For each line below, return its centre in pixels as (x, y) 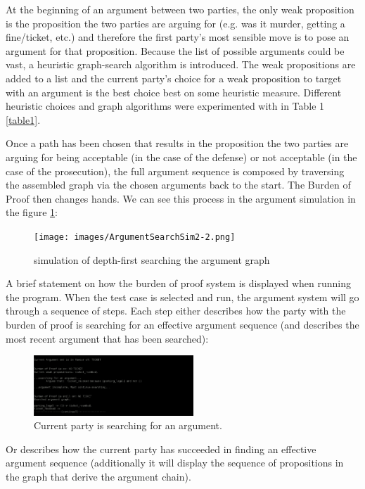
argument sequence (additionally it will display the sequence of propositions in (175, 463)
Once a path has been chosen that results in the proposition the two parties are (177, 143)
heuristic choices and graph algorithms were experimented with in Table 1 (165, 106)
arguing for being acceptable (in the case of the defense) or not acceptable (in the (181, 157)
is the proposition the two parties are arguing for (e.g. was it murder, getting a (175, 23)
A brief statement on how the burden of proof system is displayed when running (178, 283)
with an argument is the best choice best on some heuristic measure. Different (174, 92)
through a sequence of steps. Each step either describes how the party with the (176, 311)
